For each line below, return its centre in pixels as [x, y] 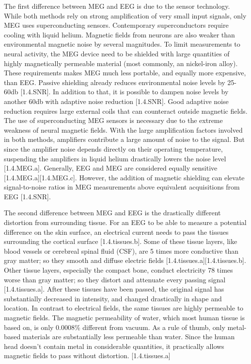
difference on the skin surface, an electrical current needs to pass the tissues [116, 232]
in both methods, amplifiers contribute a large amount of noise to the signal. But [124, 139]
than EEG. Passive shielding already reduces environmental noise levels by [115, 82]
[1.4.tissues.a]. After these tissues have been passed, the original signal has [114, 289]
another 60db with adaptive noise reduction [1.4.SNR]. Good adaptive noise [116, 101]
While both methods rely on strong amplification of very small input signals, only [125, 15]
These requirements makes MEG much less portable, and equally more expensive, [125, 73]
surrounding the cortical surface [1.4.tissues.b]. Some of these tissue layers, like [121, 241]
